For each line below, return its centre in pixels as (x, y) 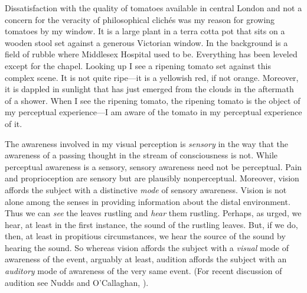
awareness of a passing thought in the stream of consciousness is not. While (141, 155)
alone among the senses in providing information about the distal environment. (148, 201)
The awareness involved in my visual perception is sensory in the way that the (147, 143)
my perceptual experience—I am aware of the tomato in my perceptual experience (153, 112)
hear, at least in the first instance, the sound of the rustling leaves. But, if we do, (151, 224)
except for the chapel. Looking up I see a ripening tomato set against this (138, 65)
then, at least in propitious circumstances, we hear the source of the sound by (145, 236)
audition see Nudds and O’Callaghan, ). (77, 282)
